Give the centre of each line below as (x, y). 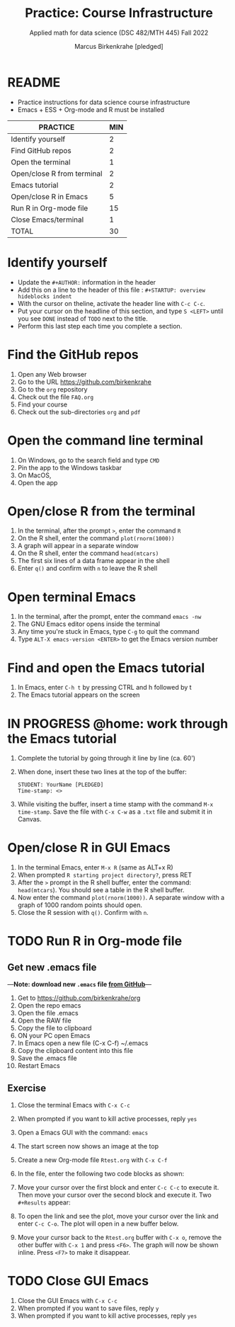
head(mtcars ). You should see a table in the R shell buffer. (101, 890)
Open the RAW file (45, 1020)
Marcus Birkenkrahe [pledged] (119, 46)
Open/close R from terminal (57, 173)
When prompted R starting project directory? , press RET (105, 875)
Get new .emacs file (52, 967)
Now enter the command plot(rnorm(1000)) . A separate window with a (121, 898)
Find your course (42, 404)
